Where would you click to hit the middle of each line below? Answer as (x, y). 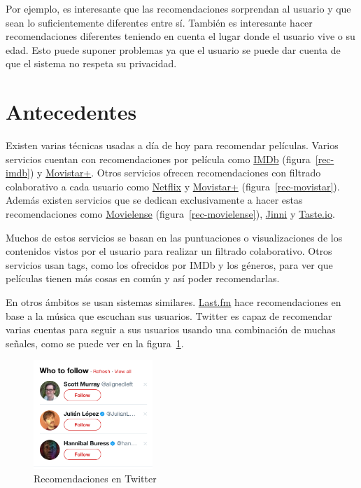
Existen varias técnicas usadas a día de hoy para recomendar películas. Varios (172, 145)
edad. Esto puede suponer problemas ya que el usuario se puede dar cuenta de (173, 49)
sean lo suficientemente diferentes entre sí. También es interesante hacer (159, 22)
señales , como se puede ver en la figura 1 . (95, 343)
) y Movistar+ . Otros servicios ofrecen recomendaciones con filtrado (176, 173)
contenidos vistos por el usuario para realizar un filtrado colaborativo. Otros (169, 251)
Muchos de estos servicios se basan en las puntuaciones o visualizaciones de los (174, 237)
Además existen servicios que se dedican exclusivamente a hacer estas (154, 200)
